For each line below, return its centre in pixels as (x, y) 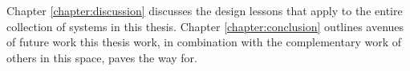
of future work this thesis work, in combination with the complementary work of (204, 42)
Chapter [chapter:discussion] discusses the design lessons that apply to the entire (205, 10)
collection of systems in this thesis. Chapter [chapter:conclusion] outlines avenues (205, 26)
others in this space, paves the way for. (102, 57)
